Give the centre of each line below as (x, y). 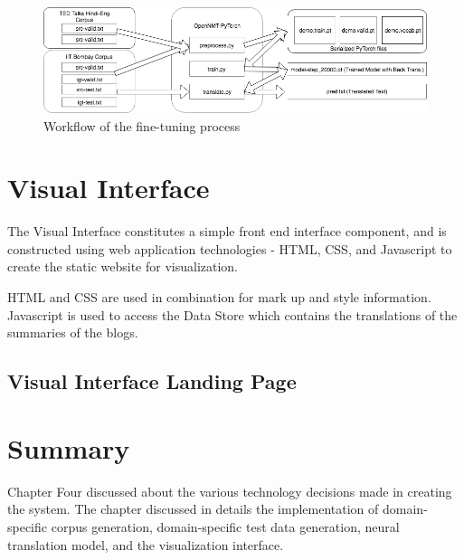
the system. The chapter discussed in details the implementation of (193, 509)
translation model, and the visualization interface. (146, 544)
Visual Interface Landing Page (152, 381)
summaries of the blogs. (73, 332)
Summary (69, 447)
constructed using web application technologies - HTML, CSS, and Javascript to (230, 248)
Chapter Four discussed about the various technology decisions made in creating (230, 491)
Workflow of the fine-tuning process (142, 125)
